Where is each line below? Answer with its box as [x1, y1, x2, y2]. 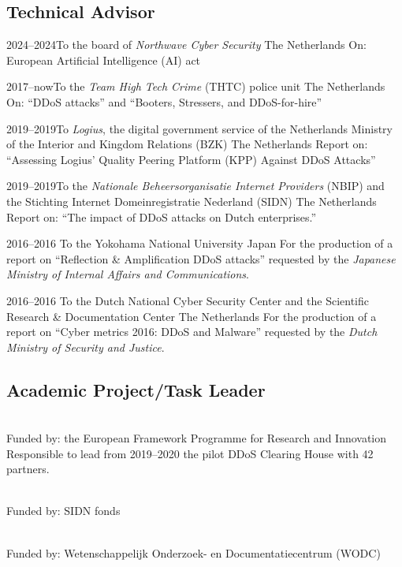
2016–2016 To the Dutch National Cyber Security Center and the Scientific [6, 292, 369, 308]
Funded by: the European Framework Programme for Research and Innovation [6, 430, 387, 446]
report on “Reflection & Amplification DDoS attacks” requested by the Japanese [6, 250, 396, 267]
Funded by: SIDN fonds [6, 502, 121, 519]
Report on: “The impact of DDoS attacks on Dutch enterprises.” [6, 208, 317, 225]
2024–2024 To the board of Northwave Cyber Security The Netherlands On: [6, 36, 367, 53]
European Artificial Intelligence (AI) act [6, 51, 201, 68]
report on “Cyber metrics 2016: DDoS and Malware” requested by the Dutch [6, 323, 378, 340]
